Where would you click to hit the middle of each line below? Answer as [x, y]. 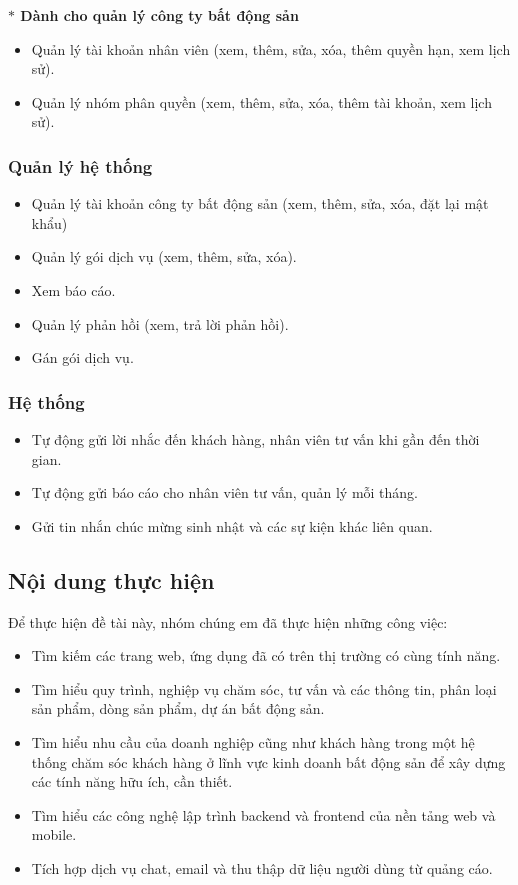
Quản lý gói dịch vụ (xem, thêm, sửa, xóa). [164, 256]
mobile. [54, 834]
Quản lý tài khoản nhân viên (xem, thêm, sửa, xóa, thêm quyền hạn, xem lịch [271, 48]
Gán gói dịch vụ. [82, 357]
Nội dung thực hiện [111, 579]
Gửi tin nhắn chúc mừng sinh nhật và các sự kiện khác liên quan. [232, 525]
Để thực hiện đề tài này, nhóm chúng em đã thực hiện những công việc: [228, 621]
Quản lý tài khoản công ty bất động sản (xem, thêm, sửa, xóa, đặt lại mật [260, 203]
